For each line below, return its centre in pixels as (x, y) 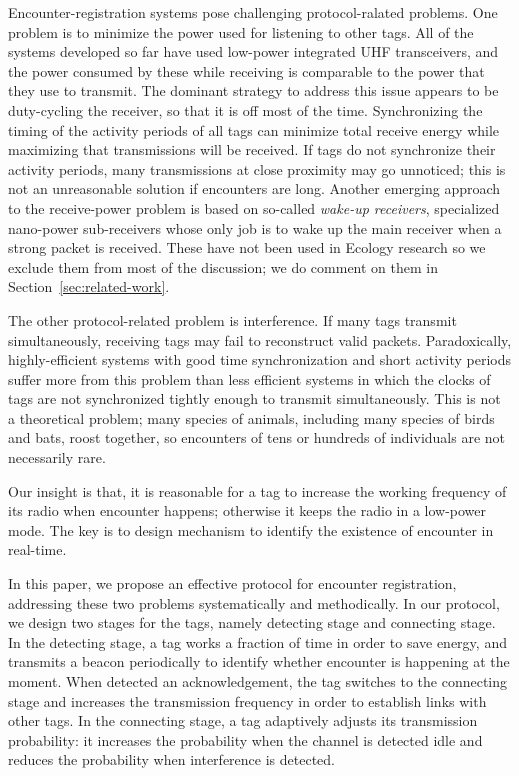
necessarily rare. (57, 457)
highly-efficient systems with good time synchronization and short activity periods (260, 359)
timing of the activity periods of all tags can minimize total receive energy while (254, 129)
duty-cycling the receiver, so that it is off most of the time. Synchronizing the (245, 109)
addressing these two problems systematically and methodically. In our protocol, (254, 602)
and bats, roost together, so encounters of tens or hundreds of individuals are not (257, 437)
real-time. (37, 549)
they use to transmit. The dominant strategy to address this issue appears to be (253, 90)
